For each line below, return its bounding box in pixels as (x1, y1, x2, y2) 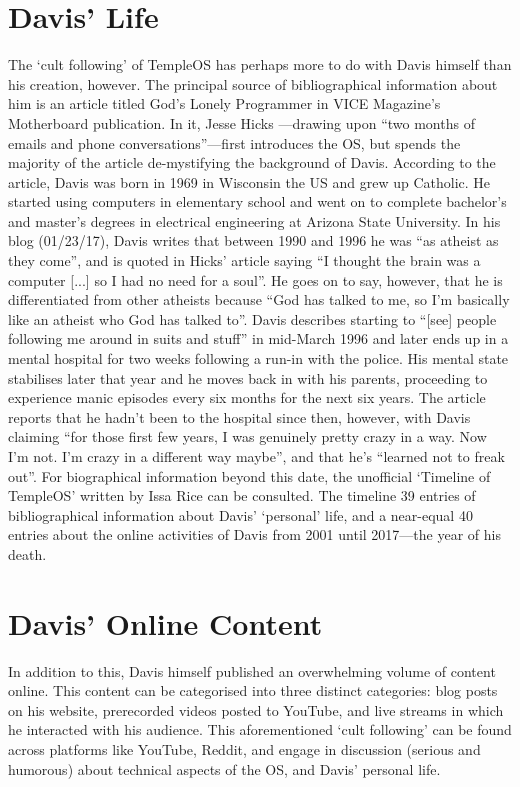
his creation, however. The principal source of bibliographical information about (8, 73, 498, 94)
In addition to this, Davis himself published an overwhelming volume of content (8, 660, 496, 681)
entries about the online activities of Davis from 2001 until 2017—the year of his (8, 524, 501, 545)
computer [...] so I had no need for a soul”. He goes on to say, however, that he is (8, 269, 503, 290)
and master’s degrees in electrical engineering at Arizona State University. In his (8, 210, 501, 231)
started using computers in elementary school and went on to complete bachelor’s (8, 191, 507, 212)
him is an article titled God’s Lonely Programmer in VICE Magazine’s (8, 93, 441, 114)
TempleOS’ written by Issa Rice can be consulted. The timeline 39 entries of (8, 485, 476, 506)
